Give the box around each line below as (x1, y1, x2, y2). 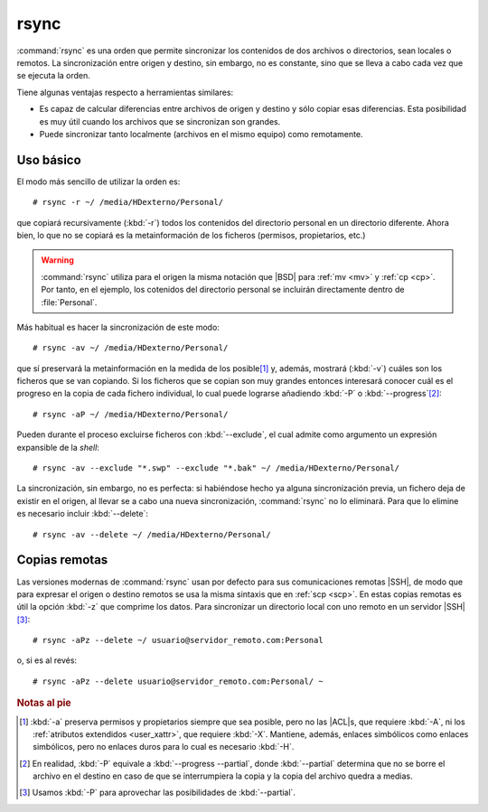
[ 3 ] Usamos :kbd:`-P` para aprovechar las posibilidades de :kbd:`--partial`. (19, 787, 296, 798)
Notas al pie (16, 696, 71, 709)
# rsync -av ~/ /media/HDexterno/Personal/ (33, 343, 229, 353)
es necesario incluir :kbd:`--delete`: (16, 509, 149, 519)
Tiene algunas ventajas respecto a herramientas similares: (16, 87, 234, 98)
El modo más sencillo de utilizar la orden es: (16, 176, 181, 187)
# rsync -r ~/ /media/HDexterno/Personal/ (33, 197, 224, 208)
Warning (41, 255, 74, 266)
